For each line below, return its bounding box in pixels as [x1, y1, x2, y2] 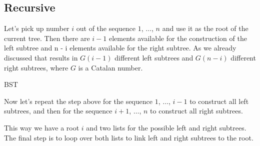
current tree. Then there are [4, 32, 90, 43]
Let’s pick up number [4, 23, 69, 33]
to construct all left [189, 95, 249, 106]
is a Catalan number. [78, 62, 143, 72]
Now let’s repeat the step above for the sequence [4, 95, 152, 106]
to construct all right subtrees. [150, 105, 243, 116]
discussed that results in [4, 52, 78, 62]
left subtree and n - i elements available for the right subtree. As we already [4, 42, 236, 53]
